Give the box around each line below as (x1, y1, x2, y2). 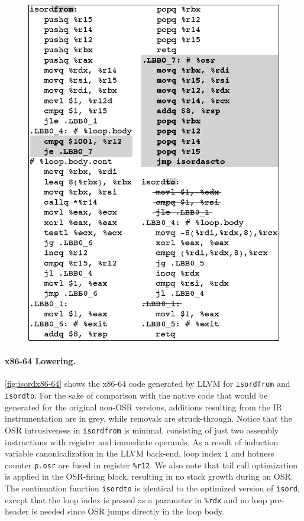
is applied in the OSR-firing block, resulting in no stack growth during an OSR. (5, 470, 293, 483)
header (5, 505, 29, 517)
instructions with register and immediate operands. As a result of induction (5, 435, 279, 448)
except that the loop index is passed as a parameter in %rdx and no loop (5, 493, 267, 506)
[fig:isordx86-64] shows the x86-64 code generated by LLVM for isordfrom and (5, 377, 290, 390)
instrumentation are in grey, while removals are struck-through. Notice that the (5, 412, 292, 425)
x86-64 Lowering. (5, 355, 76, 367)
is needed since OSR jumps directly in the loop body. (31, 505, 225, 517)
